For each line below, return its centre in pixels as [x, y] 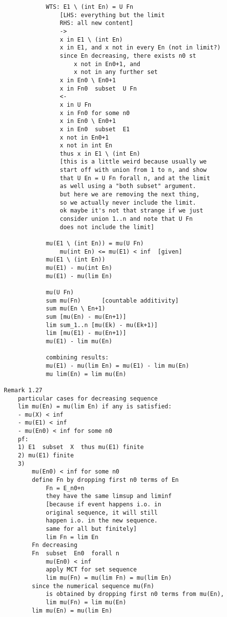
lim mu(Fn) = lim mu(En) [86, 602]
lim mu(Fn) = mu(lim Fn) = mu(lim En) [109, 578]
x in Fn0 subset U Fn [98, 88]
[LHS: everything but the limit [112, 15]
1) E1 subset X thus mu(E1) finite [81, 447]
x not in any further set [116, 72]
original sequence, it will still [102, 512]
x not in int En [86, 146]
